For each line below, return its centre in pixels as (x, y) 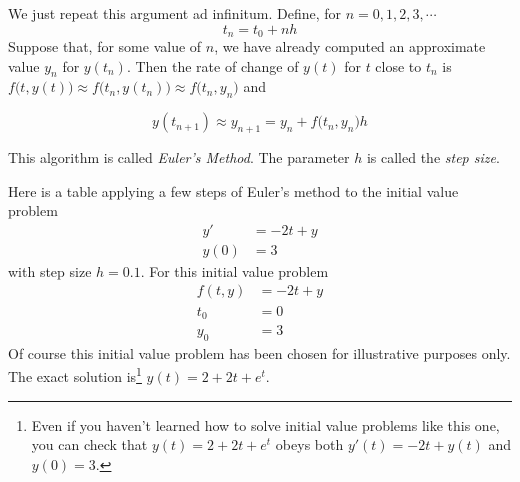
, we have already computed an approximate (350, 46)
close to (398, 65)
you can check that (89, 444)
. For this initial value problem (234, 270)
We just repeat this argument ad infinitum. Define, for (175, 13)
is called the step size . (433, 157)
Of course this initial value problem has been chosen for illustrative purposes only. (259, 352)
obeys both (309, 444)
